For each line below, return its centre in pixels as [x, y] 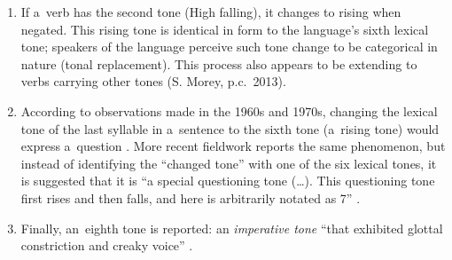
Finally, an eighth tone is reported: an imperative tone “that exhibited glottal [232, 228]
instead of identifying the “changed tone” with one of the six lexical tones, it [229, 163]
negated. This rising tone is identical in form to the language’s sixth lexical [225, 29]
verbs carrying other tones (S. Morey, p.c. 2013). [153, 81]
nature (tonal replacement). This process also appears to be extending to [219, 63]
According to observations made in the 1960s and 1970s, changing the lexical [229, 110]
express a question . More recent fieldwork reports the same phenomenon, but [233, 146]
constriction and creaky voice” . [107, 245]
